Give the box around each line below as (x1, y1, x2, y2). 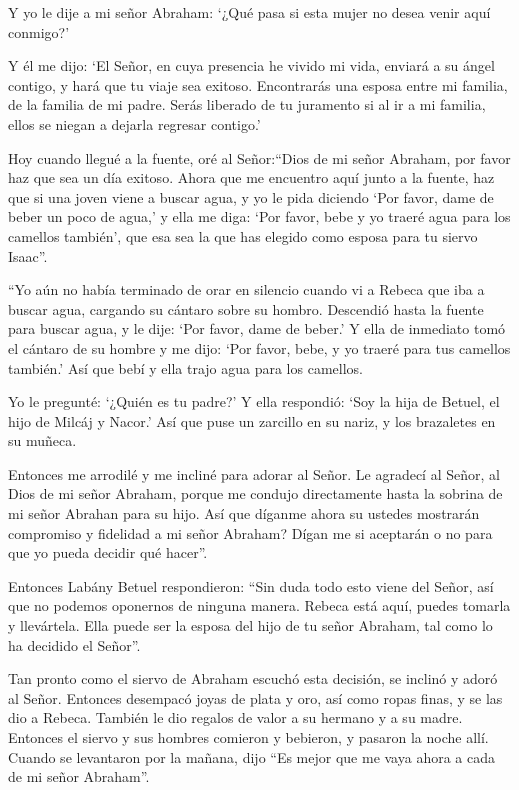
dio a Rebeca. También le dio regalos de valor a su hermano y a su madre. (8, 707, 463, 728)
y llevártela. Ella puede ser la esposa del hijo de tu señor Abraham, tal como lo (8, 615, 493, 636)
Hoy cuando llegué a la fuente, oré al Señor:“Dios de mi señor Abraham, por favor (8, 147, 511, 168)
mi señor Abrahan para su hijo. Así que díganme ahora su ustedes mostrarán (8, 503, 480, 524)
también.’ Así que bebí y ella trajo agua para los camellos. (8, 357, 363, 378)
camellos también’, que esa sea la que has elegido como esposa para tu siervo (8, 225, 478, 246)
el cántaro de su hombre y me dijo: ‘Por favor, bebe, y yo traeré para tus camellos (8, 337, 511, 358)
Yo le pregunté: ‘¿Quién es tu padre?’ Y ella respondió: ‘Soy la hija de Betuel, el (8, 391, 500, 412)
